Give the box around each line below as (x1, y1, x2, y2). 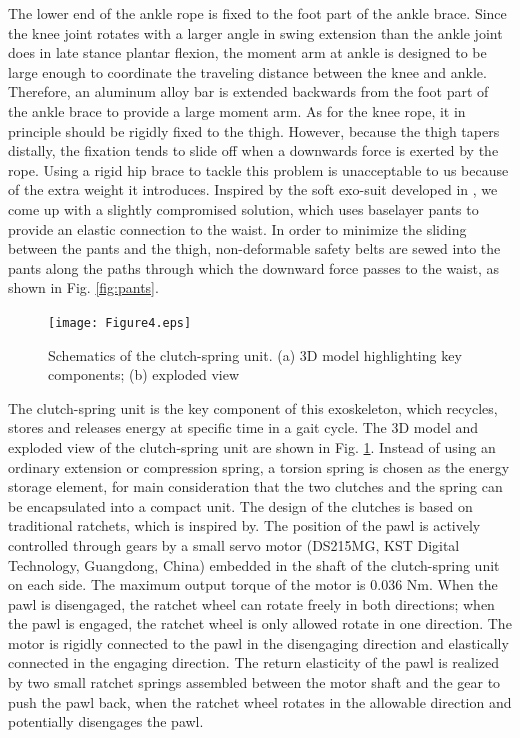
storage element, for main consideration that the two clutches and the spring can (8, 476, 503, 497)
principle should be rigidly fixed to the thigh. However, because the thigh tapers (8, 120, 500, 141)
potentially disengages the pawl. (8, 711, 204, 732)
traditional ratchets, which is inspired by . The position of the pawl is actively (8, 515, 481, 536)
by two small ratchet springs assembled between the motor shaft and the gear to (8, 672, 501, 693)
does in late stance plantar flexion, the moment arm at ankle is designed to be (8, 42, 487, 63)
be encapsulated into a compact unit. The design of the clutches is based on (8, 495, 473, 516)
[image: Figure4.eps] (48, 315, 192, 330)
